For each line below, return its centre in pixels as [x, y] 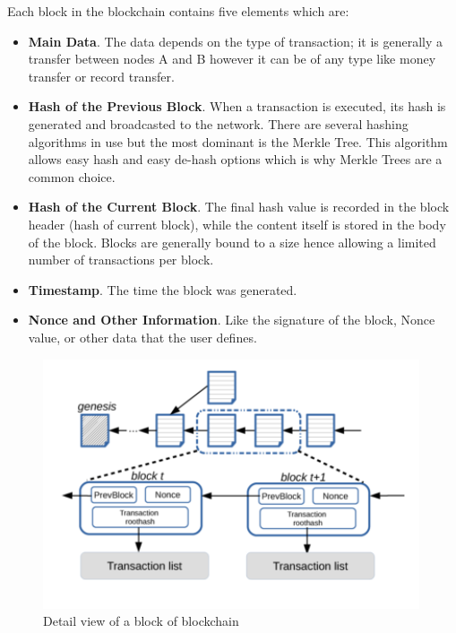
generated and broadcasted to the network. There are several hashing [218, 123]
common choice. [72, 176]
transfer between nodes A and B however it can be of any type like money [232, 59]
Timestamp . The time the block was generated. [163, 289]
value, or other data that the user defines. [142, 337]
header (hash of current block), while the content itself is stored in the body [237, 224]
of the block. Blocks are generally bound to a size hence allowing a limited [232, 242]
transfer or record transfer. [101, 76]
